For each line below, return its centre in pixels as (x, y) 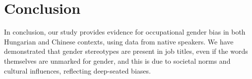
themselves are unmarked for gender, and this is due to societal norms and (117, 60)
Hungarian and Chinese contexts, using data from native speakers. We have (119, 41)
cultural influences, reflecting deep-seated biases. (77, 70)
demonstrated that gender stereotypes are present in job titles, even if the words (126, 51)
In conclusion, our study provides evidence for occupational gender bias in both (125, 32)
